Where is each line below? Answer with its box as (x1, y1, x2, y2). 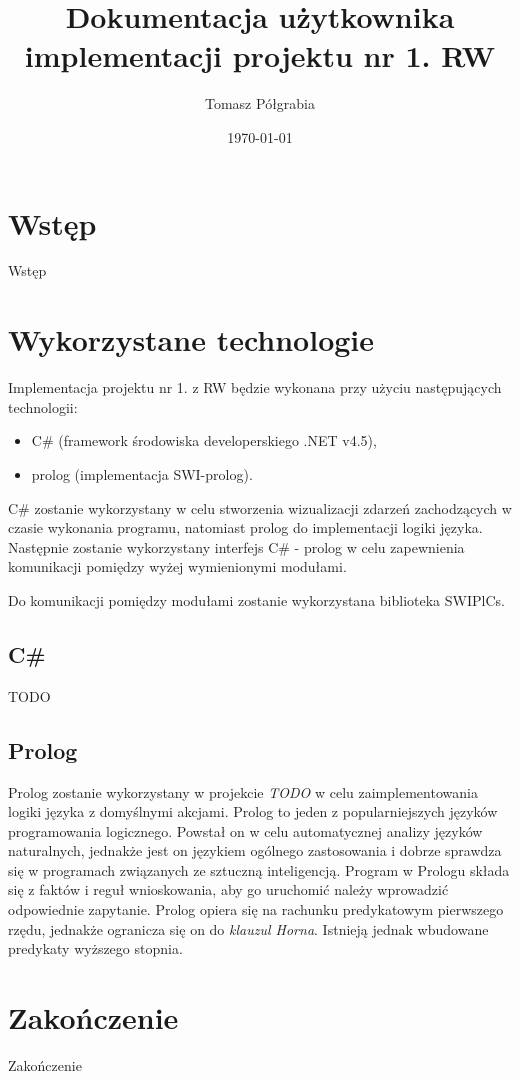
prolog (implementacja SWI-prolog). (31, 463, 253, 484)
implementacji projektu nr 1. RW (24, 35, 496, 76)
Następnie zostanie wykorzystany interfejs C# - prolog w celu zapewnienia (8, 536, 465, 557)
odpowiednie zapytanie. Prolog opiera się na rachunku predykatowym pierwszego (8, 899, 504, 920)
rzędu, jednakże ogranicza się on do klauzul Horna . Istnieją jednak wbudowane (8, 918, 489, 939)
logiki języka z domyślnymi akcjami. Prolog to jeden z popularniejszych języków (8, 801, 498, 822)
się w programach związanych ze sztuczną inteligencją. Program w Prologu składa (8, 859, 510, 880)
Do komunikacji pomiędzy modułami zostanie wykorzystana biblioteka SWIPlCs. (8, 589, 505, 610)
